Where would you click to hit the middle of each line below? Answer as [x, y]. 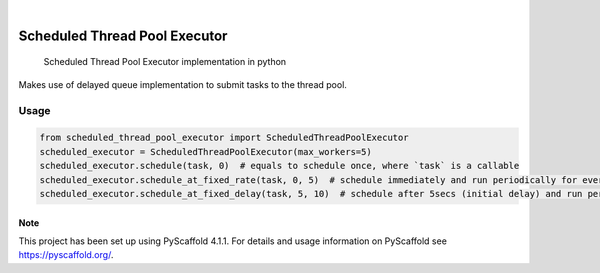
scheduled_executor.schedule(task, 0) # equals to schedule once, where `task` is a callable [279, 166]
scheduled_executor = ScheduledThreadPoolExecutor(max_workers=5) [205, 151]
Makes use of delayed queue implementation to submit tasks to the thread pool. [182, 84]
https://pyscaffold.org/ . [66, 255]
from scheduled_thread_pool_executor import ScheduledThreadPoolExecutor [224, 138]
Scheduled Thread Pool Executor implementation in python [165, 62]
